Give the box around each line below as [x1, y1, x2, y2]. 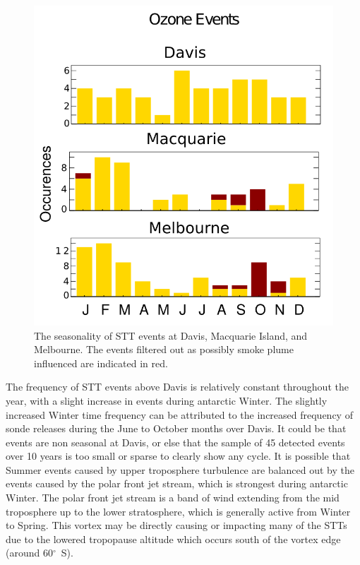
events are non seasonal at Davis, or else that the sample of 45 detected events [6, 434, 345, 449]
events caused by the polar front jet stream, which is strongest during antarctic [6, 476, 348, 491]
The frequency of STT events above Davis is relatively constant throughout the [6, 379, 349, 394]
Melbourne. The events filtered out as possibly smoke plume [34, 342, 294, 357]
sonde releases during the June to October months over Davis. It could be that [6, 421, 347, 436]
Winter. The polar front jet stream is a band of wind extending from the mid [6, 490, 340, 505]
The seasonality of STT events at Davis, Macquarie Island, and [34, 328, 308, 343]
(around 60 [6, 545, 53, 560]
